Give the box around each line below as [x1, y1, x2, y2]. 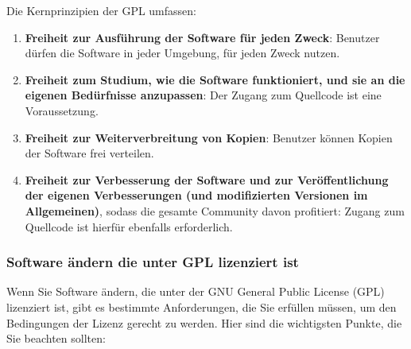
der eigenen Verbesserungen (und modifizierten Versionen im [25, 187, 368, 204]
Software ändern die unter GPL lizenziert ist [6, 252, 299, 272]
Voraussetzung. [25, 102, 99, 118]
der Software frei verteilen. [25, 145, 154, 161]
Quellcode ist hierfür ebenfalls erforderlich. [25, 218, 233, 235]
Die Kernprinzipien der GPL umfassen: [6, 2, 196, 18]
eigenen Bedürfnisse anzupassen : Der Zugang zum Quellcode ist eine [25, 87, 382, 103]
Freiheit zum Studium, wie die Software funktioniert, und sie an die [25, 71, 405, 87]
